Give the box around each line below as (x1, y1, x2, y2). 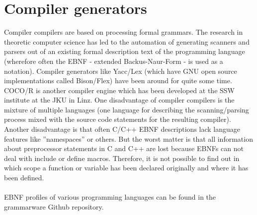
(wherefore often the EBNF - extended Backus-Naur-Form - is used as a (4, 55, 223, 66)
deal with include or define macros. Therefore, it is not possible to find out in (4, 153, 240, 163)
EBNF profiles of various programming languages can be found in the (4, 192, 216, 202)
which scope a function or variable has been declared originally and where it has (4, 162, 249, 173)
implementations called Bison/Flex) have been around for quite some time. (4, 75, 232, 86)
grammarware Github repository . (4, 201, 104, 212)
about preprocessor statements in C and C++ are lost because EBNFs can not (4, 143, 244, 154)
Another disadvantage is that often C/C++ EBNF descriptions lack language (4, 124, 241, 134)
